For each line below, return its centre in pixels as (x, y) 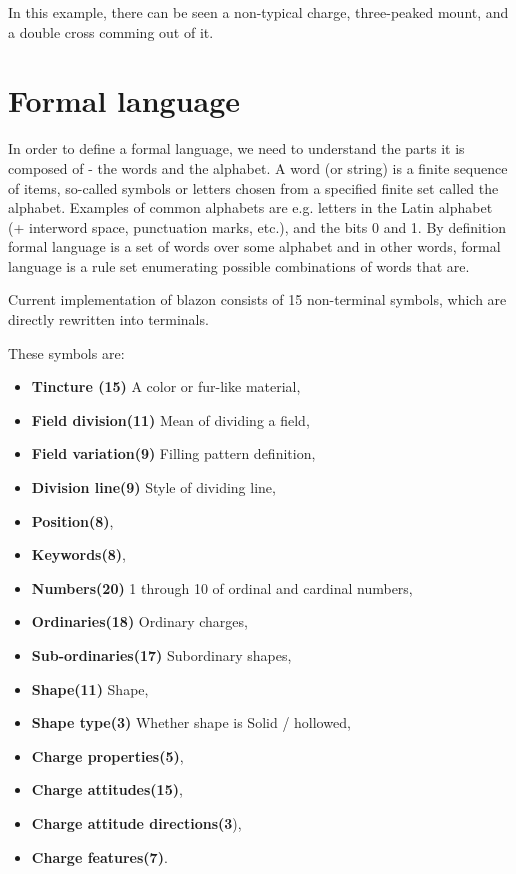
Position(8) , (72, 520)
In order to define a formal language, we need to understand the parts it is (236, 148)
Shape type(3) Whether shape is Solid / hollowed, (191, 722)
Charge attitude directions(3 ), (136, 822)
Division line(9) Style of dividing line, (153, 487)
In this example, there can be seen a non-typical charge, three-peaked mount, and (258, 12)
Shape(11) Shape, (90, 688)
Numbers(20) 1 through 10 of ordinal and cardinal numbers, (222, 587)
